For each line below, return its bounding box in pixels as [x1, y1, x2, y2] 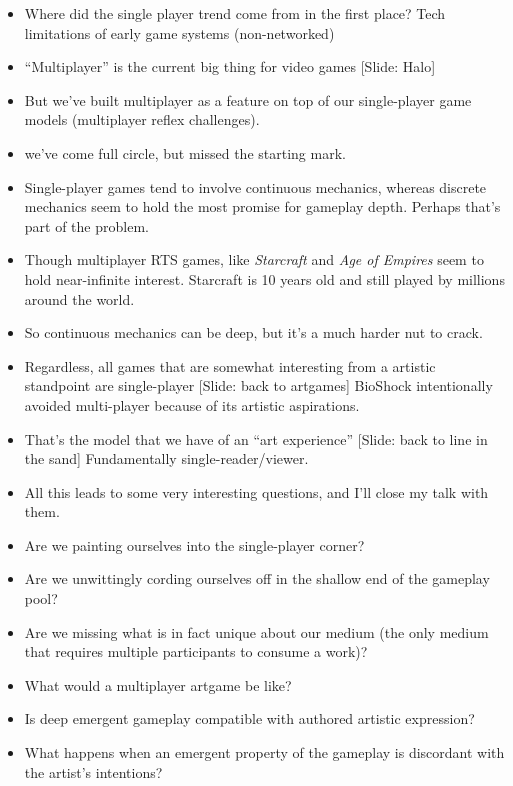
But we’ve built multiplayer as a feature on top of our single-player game [24, 89, 472, 110]
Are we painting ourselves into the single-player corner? [24, 534, 365, 555]
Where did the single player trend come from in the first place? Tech [24, 3, 446, 23]
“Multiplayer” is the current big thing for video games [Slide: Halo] [24, 56, 436, 77]
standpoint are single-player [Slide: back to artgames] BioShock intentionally [24, 375, 493, 396]
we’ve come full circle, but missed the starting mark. [24, 142, 346, 163]
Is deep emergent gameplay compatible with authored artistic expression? [24, 708, 475, 729]
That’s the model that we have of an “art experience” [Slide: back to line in [24, 428, 488, 449]
